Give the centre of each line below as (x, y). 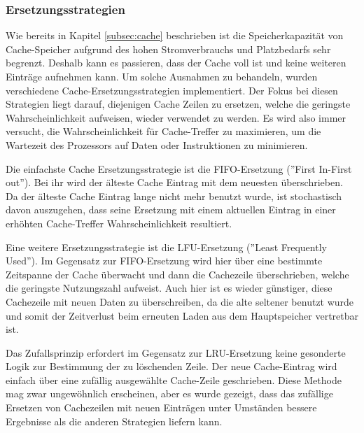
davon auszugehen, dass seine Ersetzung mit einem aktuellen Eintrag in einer (171, 210)
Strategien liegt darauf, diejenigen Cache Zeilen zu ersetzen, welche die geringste (178, 104)
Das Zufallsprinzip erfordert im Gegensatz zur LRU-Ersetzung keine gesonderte (176, 352)
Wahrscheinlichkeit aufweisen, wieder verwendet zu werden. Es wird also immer (176, 117)
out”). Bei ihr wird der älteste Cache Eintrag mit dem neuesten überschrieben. (174, 182)
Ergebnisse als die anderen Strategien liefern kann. (114, 421)
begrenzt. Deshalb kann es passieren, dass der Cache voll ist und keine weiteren (176, 63)
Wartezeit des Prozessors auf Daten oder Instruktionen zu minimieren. (157, 144)
